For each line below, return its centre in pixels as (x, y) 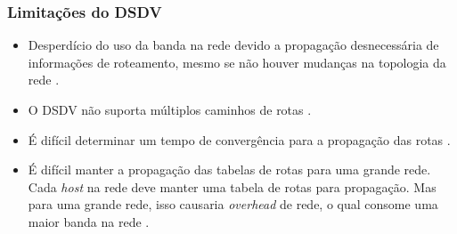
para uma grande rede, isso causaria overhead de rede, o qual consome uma (233, 204)
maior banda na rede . (89, 221)
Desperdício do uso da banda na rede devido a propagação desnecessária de (233, 45)
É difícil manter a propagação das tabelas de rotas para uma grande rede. (229, 169)
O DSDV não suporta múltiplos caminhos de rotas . (170, 109)
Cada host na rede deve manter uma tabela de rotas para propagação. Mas (232, 186)
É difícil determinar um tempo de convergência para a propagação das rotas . (239, 139)
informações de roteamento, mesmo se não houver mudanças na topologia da (237, 62)
